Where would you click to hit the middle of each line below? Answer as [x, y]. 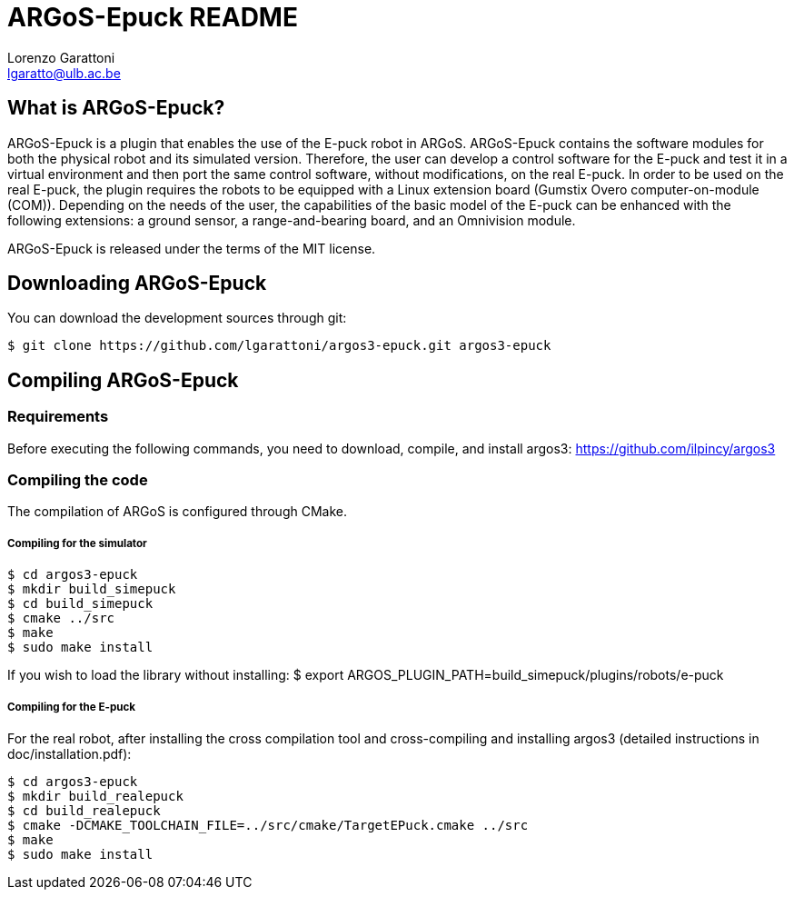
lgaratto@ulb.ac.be [64, 73]
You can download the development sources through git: [177, 318]
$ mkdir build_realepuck [95, 796]
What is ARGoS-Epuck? [116, 108]
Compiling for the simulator [77, 543]
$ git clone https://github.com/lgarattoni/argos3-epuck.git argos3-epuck [279, 346]
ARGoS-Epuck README [153, 17]
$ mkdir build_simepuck [92, 589]
